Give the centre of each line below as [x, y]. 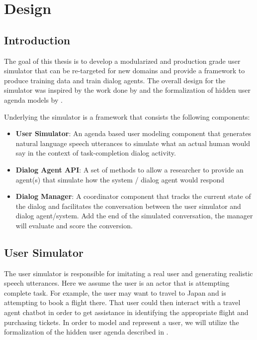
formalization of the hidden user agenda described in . [86, 332]
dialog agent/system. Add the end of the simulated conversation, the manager [134, 216]
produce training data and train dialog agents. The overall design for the [115, 80]
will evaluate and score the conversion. [74, 225]
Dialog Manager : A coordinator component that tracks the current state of [133, 196]
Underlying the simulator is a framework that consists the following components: [127, 116]
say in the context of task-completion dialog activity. [96, 153]
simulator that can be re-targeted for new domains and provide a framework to [125, 71]
